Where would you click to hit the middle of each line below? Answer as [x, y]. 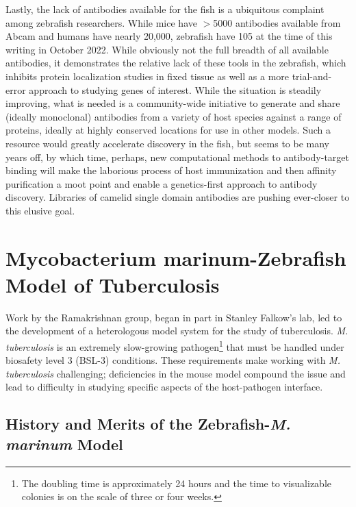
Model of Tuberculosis [113, 284]
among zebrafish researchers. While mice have [101, 22]
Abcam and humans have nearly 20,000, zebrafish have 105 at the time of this [169, 36]
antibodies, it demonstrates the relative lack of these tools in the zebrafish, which [176, 63]
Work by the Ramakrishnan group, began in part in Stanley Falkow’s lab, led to [174, 317]
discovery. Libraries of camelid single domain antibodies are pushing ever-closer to [178, 197]
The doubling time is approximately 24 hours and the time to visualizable [177, 483]
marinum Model [64, 444]
